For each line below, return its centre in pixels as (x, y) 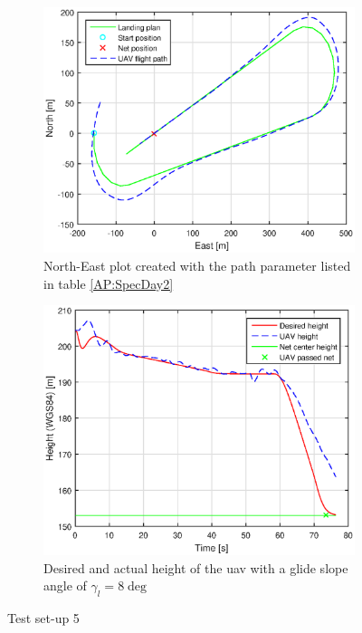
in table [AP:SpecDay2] (109, 283)
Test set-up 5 (43, 618)
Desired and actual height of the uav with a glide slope (196, 567)
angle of (65, 585)
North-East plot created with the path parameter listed (197, 266)
